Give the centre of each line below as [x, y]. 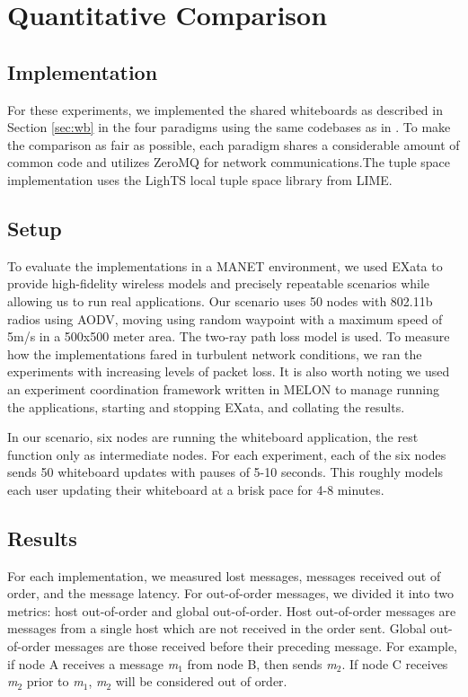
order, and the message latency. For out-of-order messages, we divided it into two [230, 593]
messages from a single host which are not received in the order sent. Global [217, 628]
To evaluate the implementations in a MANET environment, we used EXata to [225, 265]
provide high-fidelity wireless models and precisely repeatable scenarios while [219, 283]
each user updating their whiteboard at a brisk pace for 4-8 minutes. [196, 489]
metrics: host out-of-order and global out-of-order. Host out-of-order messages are [232, 610]
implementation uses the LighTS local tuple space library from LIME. [200, 179]
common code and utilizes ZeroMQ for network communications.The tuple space [229, 162]
